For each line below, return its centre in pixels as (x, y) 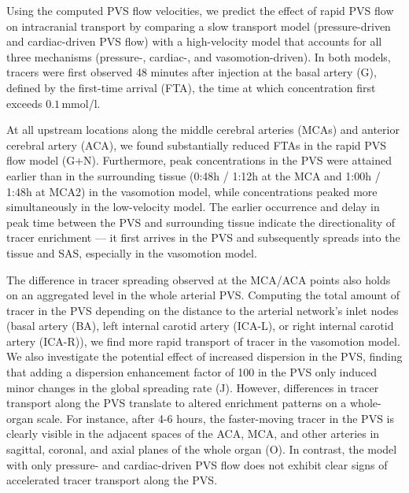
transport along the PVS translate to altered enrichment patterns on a (177, 403)
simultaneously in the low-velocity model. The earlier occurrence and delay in (193, 207)
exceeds (24, 103)
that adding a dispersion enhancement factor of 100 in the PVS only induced (192, 372)
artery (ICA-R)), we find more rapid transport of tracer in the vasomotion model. (203, 341)
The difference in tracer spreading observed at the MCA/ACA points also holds (199, 279)
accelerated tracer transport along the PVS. (112, 480)
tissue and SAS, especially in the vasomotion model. (132, 252)
